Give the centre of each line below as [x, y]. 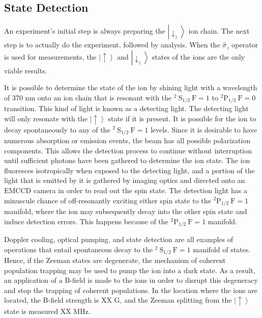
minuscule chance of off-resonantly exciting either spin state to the [108, 200]
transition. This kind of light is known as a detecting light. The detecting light [126, 108]
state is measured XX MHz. [47, 311]
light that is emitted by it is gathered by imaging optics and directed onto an [125, 180]
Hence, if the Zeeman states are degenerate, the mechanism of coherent [115, 260]
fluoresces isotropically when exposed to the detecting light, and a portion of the [129, 170]
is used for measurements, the [50, 56]
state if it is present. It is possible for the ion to [182, 118]
